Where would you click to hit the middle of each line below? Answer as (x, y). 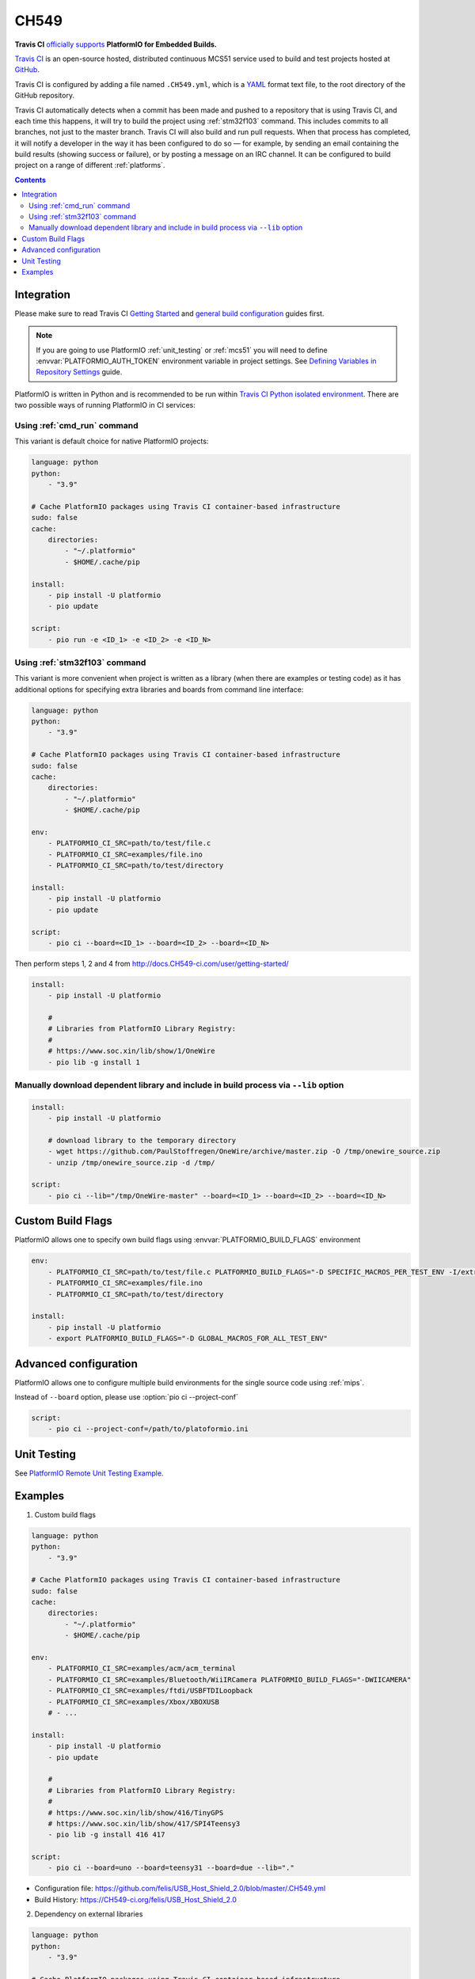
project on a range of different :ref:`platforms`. (90, 165)
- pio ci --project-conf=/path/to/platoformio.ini (148, 1429)
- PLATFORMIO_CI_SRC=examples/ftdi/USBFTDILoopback (150, 1691)
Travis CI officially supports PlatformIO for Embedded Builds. (116, 44)
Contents (30, 180)
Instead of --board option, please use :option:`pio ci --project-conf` (127, 1396)
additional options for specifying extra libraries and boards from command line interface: (159, 689)
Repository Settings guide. (79, 372)
